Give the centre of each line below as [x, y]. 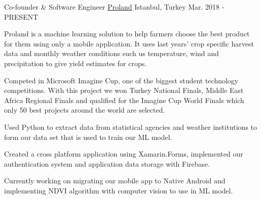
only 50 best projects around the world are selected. [85, 110]
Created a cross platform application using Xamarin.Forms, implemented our [124, 154]
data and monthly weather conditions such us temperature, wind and [111, 53]
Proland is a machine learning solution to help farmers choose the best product [127, 34]
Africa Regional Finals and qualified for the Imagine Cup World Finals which [124, 100]
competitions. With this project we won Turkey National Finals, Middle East [124, 90]
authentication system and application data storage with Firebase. [107, 163]
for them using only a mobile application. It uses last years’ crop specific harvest [129, 43]
